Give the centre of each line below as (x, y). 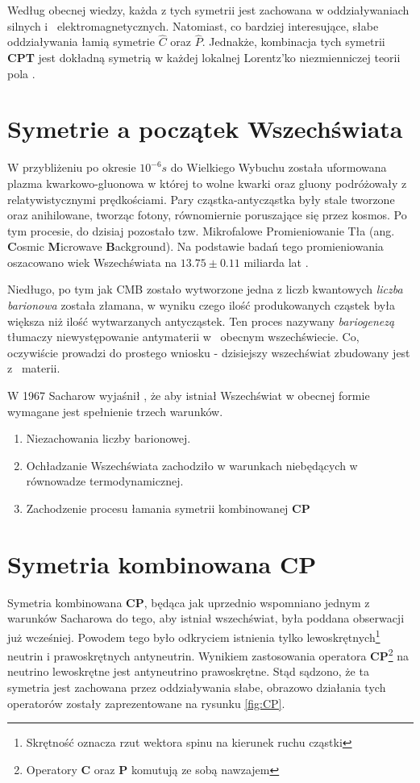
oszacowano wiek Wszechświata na (92, 262)
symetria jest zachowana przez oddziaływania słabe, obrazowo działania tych (197, 687)
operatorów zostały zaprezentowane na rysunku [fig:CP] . (146, 703)
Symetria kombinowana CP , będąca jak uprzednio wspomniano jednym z (189, 602)
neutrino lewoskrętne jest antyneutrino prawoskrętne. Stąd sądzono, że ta (188, 671)
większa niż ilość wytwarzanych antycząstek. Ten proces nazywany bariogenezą (201, 321)
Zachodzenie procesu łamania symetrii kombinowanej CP (168, 508)
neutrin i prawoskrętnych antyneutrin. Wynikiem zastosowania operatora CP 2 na (208, 654)
